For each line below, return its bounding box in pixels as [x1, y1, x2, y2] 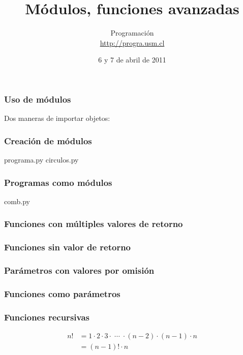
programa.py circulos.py [4, 154, 79, 165]
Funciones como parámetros [4, 287, 120, 300]
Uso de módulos [4, 92, 71, 105]
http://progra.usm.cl [100, 37, 165, 48]
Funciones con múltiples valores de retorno [4, 217, 183, 230]
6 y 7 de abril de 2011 [98, 54, 166, 65]
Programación [110, 27, 154, 38]
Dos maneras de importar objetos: [4, 113, 110, 123]
